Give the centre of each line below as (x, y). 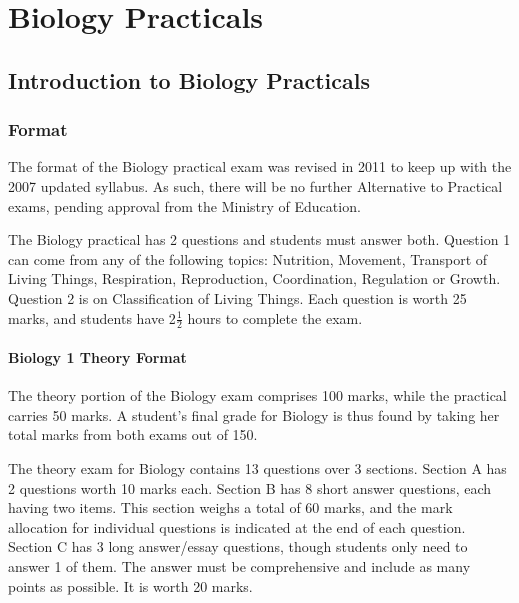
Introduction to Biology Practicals (189, 79)
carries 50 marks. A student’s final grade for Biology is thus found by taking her (254, 414)
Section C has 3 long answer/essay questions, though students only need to (238, 546)
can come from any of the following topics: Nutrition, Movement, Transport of (248, 258)
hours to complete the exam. (275, 317)
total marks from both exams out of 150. (133, 434)
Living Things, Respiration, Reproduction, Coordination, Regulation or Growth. (254, 278)
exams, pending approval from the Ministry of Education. (184, 205)
